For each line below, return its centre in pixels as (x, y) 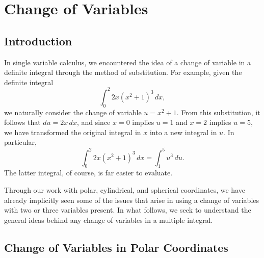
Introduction (38, 41)
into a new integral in (183, 132)
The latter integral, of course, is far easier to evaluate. (88, 173)
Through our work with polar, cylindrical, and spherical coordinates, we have (125, 189)
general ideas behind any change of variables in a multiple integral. (109, 220)
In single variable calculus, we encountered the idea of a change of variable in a (128, 62)
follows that (22, 122)
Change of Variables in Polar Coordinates (116, 247)
